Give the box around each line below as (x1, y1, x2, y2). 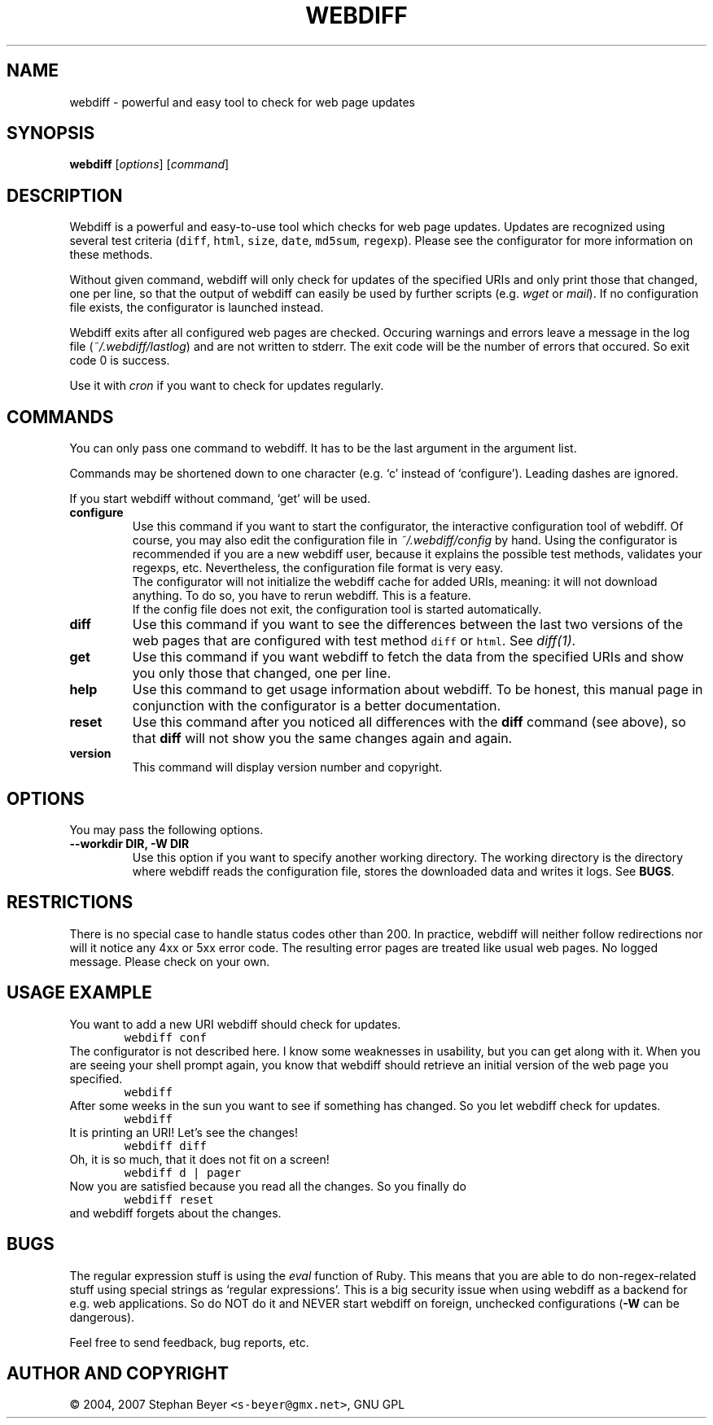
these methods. (69, 247, 153, 262)
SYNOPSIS (7, 123, 95, 144)
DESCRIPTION (7, 185, 123, 206)
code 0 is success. (69, 353, 170, 368)
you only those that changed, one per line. (132, 665, 391, 682)
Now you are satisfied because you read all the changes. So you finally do (69, 1178, 466, 1193)
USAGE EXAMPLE (7, 982, 152, 1003)
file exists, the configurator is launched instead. (69, 300, 324, 315)
